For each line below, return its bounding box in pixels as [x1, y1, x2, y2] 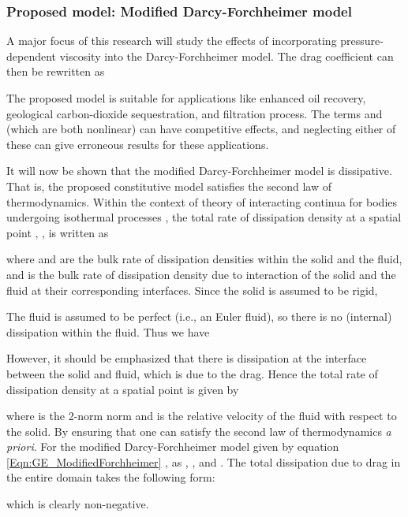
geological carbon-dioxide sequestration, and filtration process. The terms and [6, 105, 383, 121]
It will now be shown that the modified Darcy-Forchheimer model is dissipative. [6, 162, 392, 179]
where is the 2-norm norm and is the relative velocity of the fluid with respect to [6, 407, 397, 424]
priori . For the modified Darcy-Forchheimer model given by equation [6, 438, 339, 455]
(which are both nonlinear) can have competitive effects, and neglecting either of [6, 121, 396, 137]
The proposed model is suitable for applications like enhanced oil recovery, [6, 90, 366, 106]
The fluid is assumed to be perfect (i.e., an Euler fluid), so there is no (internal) [6, 308, 392, 325]
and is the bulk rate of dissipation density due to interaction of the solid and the [6, 266, 396, 282]
